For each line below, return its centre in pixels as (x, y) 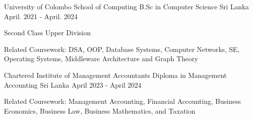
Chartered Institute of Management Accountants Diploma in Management (115, 75)
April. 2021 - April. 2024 (41, 16)
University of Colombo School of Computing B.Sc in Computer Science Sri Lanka (126, 6)
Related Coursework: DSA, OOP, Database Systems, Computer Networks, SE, (122, 49)
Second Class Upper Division (48, 33)
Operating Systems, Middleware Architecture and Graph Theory (101, 59)
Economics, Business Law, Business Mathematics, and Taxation (100, 110)
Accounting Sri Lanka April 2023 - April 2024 (73, 84)
